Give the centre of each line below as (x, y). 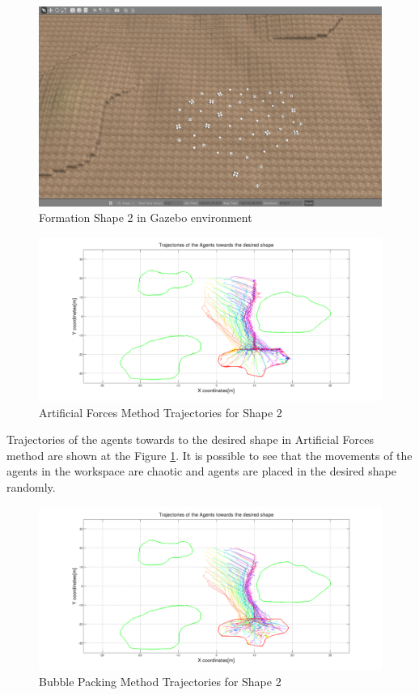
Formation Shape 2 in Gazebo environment (146, 217)
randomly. (31, 487)
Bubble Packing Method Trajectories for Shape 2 (160, 682)
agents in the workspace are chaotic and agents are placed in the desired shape (201, 471)
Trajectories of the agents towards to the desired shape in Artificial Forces (190, 439)
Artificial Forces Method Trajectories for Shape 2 (161, 412)
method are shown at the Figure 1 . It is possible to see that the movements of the (209, 455)
